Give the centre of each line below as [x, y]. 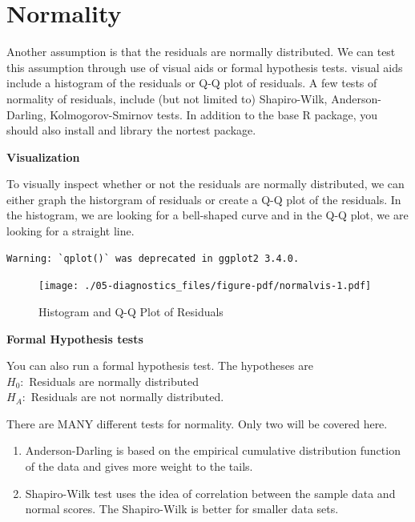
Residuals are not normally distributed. [127, 397]
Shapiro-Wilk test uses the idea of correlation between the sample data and [210, 493]
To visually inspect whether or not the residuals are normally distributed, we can [205, 184]
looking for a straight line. [71, 231]
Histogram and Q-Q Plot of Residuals [131, 311]
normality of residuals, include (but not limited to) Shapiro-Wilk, [167, 98]
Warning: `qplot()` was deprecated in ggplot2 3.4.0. [153, 258]
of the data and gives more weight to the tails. [139, 466]
